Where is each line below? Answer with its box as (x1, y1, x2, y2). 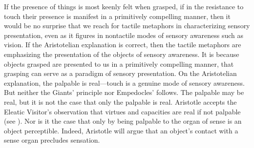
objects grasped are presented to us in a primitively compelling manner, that (4, 58, 234, 69)
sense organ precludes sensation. (4, 135, 100, 145)
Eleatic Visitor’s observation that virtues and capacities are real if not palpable (4, 106, 241, 116)
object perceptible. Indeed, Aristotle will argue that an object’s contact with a (4, 125, 238, 135)
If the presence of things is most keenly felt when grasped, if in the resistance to (4, 1, 244, 11)
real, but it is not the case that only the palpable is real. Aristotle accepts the (4, 96, 237, 107)
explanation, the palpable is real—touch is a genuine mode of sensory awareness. (4, 77, 245, 88)
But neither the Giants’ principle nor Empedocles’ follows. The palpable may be (4, 87, 244, 97)
